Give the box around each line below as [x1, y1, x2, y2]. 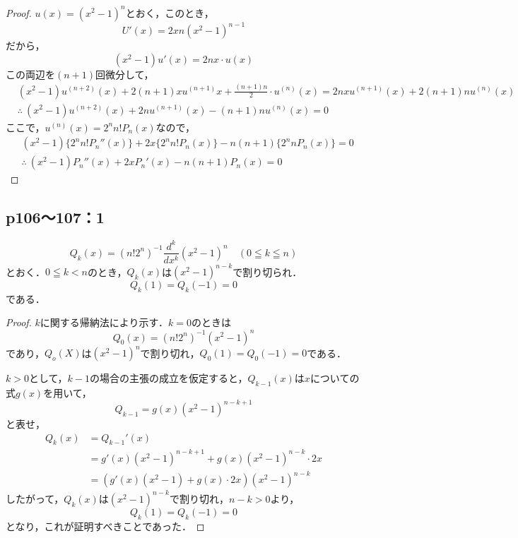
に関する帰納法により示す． [40, 315, 169, 330]
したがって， [6, 491, 64, 506]
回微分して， [95, 66, 154, 81]
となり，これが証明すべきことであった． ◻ [6, 518, 205, 533]
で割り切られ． [232, 264, 302, 279]
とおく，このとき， [125, 5, 214, 20]
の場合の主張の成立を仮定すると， [89, 371, 248, 385]
